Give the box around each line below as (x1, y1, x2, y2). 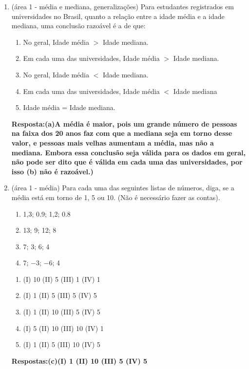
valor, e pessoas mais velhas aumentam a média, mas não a (11, 137, 214, 148)
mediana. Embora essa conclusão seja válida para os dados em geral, (11, 147, 246, 157)
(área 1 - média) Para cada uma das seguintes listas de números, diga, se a (11, 183, 234, 193)
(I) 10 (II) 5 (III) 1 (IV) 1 (23, 274, 100, 284)
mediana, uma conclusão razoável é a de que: (11, 20, 146, 31)
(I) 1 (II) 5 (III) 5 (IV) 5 (23, 290, 97, 300)
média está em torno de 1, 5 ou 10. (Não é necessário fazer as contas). (11, 192, 220, 202)
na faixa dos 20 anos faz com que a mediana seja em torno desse (11, 128, 232, 138)
